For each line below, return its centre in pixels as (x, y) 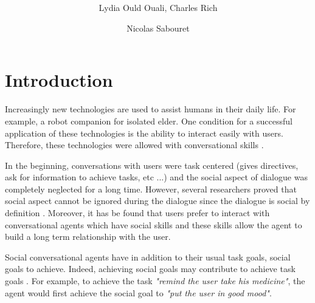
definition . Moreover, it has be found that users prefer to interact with (137, 213)
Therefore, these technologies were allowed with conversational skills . (134, 145)
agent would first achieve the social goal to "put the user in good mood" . (138, 292)
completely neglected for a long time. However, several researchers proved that (151, 189)
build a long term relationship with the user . (88, 237)
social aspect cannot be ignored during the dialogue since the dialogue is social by (157, 201)
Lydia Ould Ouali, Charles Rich (158, 8)
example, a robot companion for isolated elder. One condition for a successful (149, 121)
